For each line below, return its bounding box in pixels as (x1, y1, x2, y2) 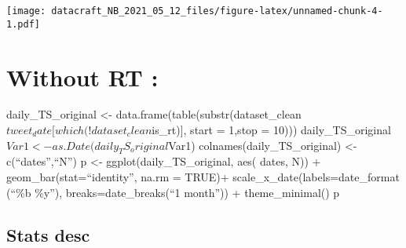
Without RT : (6, 60, 159, 93)
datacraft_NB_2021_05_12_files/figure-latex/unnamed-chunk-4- (51, 5, 383, 16)
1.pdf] (6, 18, 40, 30)
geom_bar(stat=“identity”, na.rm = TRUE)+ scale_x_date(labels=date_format (6, 169, 400, 185)
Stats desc (6, 222, 90, 246)
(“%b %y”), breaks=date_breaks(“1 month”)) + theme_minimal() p (6, 184, 340, 200)
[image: (6, 5, 46, 16)
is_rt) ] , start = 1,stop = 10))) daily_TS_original (152, 122, 391, 138)
